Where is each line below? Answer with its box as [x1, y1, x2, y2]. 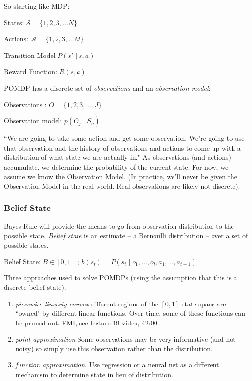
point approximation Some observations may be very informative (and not [15, 334, 236, 344]
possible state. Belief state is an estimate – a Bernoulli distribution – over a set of [4, 230, 248, 240]
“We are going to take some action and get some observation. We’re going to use [4, 133, 245, 143]
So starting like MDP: [4, 1, 70, 11]
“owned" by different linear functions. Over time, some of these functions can [15, 308, 245, 318]
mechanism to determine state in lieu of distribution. [15, 369, 173, 380]
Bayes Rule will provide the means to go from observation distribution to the [4, 220, 234, 230]
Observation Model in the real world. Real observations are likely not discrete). [4, 181, 240, 191]
